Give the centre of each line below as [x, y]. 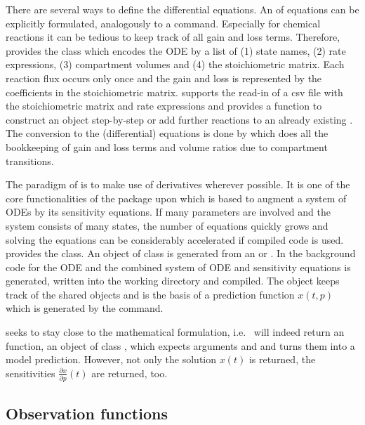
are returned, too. [130, 373]
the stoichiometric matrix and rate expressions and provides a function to [164, 106]
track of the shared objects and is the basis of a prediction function [150, 294]
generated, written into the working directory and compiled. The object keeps [173, 281]
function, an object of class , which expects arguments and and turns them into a [180, 345]
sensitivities [31, 373]
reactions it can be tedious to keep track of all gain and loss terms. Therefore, [173, 37]
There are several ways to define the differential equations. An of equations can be [182, 9]
